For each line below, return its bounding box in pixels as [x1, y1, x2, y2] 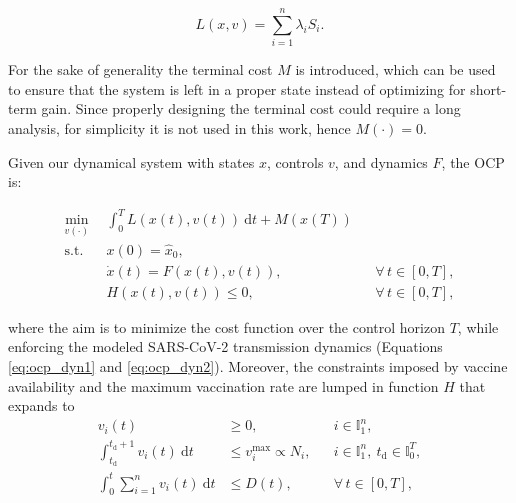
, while [457, 316, 499, 337]
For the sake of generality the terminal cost [8, 59, 273, 80]
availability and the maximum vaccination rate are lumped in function [8, 375, 439, 396]
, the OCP [441, 151, 505, 172]
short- [470, 78, 507, 99]
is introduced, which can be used [295, 59, 496, 80]
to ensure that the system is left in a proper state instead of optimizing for [8, 78, 466, 99]
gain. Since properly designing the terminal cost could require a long [41, 98, 461, 119]
